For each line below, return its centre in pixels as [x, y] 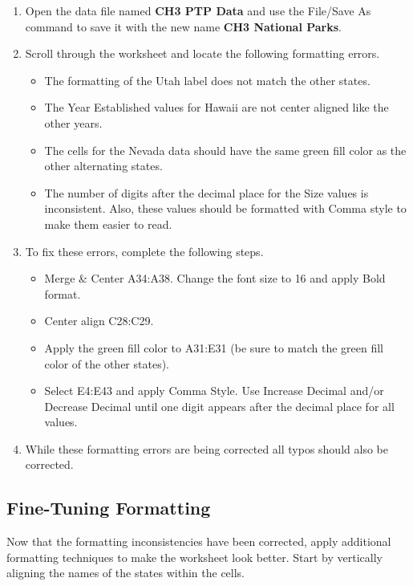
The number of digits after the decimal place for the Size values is [206, 192]
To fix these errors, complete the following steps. [144, 251]
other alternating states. [103, 166]
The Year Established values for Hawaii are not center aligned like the [217, 107]
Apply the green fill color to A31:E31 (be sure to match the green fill [214, 347]
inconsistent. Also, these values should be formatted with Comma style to [225, 208]
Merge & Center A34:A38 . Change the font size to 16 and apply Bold [215, 278]
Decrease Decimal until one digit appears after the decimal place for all [219, 406]
